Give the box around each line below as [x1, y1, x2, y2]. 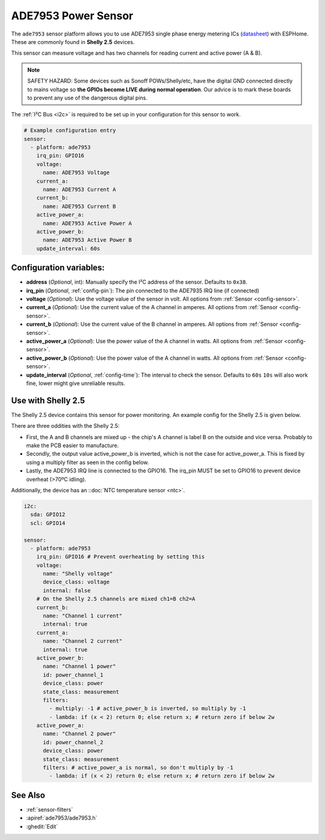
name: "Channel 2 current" [43, 638, 123, 645]
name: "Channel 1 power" [43, 663, 117, 670]
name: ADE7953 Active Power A [43, 220, 132, 227]
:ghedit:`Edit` [26, 823, 58, 830]
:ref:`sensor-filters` [26, 806, 73, 813]
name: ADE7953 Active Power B [43, 237, 132, 243]
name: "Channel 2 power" [43, 730, 117, 738]
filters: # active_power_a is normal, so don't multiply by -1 [43, 764, 234, 771]
